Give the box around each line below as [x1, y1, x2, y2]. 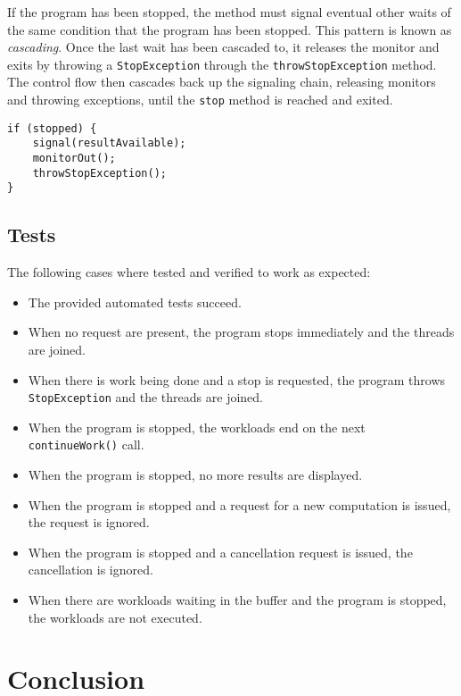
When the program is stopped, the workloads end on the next [28, 417, 366, 436]
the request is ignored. [28, 513, 150, 532]
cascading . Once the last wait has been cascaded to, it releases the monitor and [7, 38, 440, 56]
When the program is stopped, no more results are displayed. [28, 465, 363, 484]
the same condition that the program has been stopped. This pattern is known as [7, 20, 452, 38]
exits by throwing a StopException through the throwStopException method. [7, 55, 437, 73]
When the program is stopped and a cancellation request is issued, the [28, 542, 413, 561]
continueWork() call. [28, 435, 144, 454]
